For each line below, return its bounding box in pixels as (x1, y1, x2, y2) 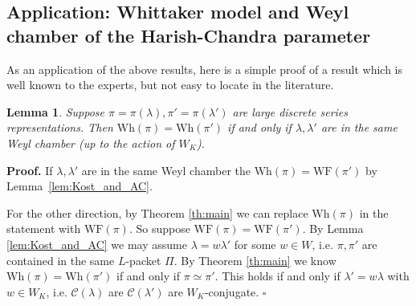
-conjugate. (204, 283, 259, 300)
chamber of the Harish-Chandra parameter (6, 22, 371, 47)
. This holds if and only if (214, 267, 341, 284)
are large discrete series (232, 103, 349, 120)
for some (234, 235, 276, 252)
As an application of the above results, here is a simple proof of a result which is (6, 60, 403, 77)
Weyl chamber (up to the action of (6, 134, 175, 151)
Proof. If (6, 161, 53, 178)
